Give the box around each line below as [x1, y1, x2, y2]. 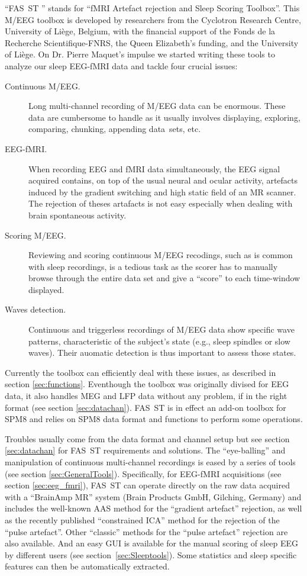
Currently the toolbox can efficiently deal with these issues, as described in [5, 366, 276, 378]
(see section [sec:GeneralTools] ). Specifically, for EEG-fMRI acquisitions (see [5, 467, 282, 480]
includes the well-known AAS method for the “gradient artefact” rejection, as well [5, 502, 302, 514]
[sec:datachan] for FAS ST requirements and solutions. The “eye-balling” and [5, 444, 286, 456]
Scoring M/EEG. [5, 229, 66, 241]
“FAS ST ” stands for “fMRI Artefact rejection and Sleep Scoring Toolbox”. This [5, 2, 300, 14]
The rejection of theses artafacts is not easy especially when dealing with [28, 197, 293, 210]
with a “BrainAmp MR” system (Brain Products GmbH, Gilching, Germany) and [5, 490, 302, 503]
